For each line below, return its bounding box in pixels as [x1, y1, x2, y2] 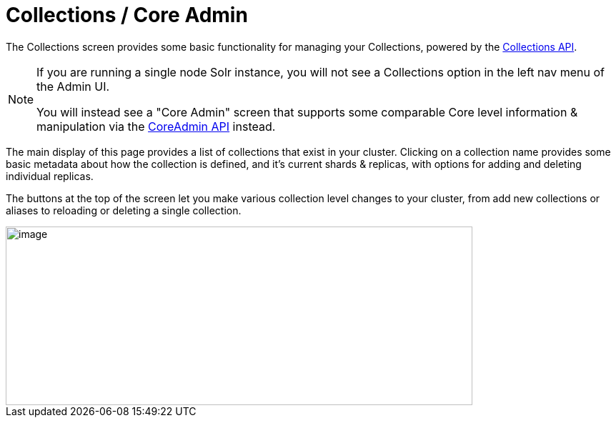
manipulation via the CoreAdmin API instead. [36, 119, 276, 134]
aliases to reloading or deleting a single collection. [6, 204, 242, 217]
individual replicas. [6, 169, 94, 182]
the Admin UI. [36, 79, 110, 94]
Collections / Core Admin [6, 3, 248, 27]
